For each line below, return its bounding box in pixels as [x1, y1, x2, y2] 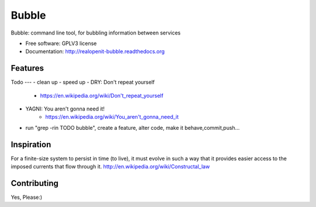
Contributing [11, 178, 59, 188]
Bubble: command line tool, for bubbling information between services [11, 29, 181, 36]
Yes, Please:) [11, 194, 43, 201]
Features [11, 63, 44, 73]
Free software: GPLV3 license [25, 40, 97, 47]
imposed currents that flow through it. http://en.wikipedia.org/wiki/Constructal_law [11, 163, 210, 170]
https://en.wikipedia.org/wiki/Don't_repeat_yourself [40, 92, 164, 99]
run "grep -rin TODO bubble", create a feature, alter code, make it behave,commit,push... [25, 124, 240, 131]
